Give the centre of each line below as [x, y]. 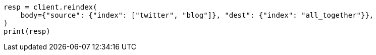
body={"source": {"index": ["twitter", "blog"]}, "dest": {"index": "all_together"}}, [197, 15]
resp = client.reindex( [50, 7]
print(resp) [27, 31]
